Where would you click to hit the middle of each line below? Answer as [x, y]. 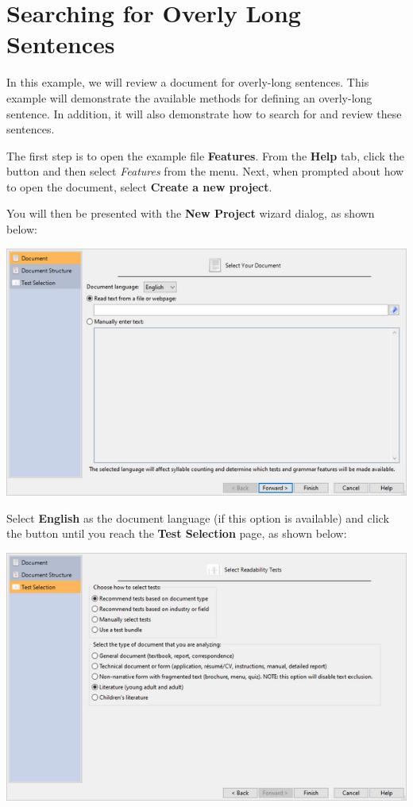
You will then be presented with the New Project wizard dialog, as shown [191, 213]
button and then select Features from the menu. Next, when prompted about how [205, 171]
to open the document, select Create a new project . [139, 186]
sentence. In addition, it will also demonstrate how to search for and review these [204, 113]
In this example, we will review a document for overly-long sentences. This [188, 82]
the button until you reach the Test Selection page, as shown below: [177, 533]
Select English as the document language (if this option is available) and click [198, 517]
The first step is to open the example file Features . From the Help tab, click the [206, 155]
